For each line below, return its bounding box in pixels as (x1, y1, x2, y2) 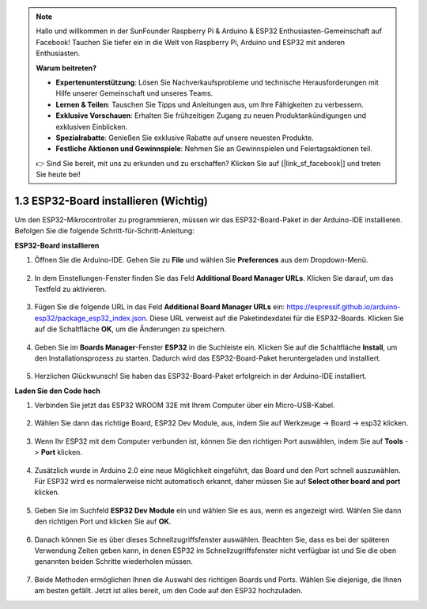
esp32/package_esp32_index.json (34, 313, 146, 323)
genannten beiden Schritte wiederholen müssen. (34, 557, 193, 566)
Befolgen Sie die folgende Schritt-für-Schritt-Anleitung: (14, 226, 195, 236)
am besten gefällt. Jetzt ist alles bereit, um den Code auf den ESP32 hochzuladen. (34, 586, 304, 596)
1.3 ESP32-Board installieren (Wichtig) (14, 194, 209, 207)
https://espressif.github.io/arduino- (286, 302, 401, 312)
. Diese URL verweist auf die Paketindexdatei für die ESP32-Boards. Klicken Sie (145, 313, 404, 323)
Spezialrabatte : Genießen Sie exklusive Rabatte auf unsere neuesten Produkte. (55, 133, 314, 142)
